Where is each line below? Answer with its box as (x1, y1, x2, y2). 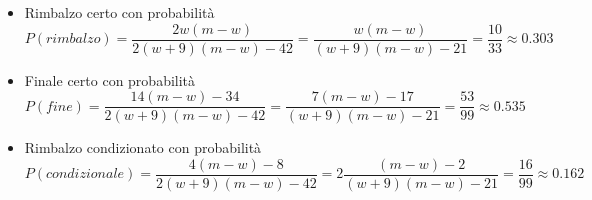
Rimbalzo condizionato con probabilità (24, 137, 262, 158)
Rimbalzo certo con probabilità (24, 2, 215, 22)
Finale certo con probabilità (24, 69, 196, 90)
